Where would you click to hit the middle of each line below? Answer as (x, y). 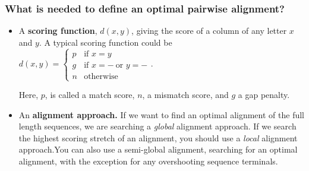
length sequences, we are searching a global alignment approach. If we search (157, 126)
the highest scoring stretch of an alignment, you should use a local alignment (158, 137)
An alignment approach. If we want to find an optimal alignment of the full (161, 114)
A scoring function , (58, 31)
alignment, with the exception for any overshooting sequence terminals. (148, 161)
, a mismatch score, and (185, 94)
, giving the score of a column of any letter (209, 31)
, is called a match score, (90, 94)
